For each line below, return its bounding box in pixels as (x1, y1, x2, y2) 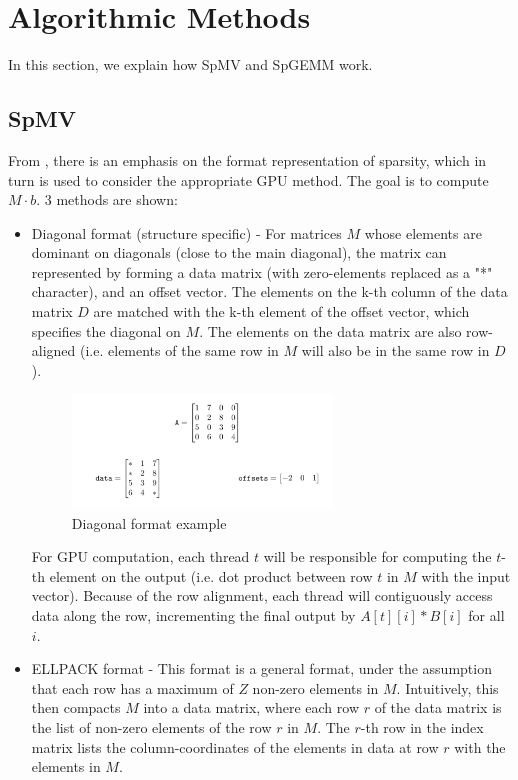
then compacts (31, 697, 121, 718)
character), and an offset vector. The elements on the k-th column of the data (31, 281, 508, 302)
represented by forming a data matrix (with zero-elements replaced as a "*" (31, 261, 493, 282)
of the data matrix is (374, 697, 502, 718)
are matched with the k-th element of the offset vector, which (93, 301, 470, 322)
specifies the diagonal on (31, 320, 181, 341)
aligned (31, 340, 76, 361)
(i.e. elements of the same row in (80, 340, 279, 361)
